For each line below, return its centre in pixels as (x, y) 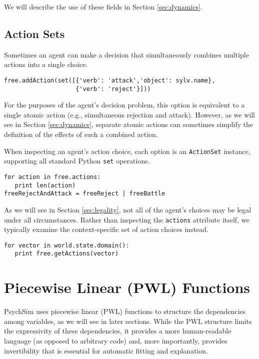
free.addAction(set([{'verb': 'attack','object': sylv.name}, (110, 80)
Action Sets (34, 33)
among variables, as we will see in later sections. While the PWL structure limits (128, 321)
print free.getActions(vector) (67, 254)
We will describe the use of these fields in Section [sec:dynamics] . (103, 6)
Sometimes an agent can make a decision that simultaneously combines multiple (126, 54)
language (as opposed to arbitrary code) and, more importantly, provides (116, 341)
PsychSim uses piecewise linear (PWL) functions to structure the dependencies (125, 311)
